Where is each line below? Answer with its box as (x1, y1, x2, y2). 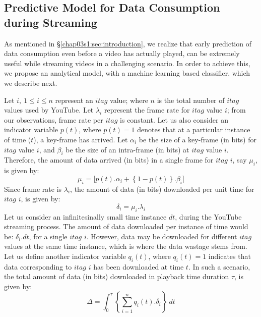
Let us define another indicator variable (4, 250, 126, 261)
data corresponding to (4, 261, 72, 272)
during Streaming (4, 14, 97, 30)
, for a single (29, 231, 68, 241)
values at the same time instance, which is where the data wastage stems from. (4, 241, 247, 251)
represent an (55, 94, 93, 105)
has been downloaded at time (93, 261, 184, 272)
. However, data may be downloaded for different (86, 231, 237, 241)
